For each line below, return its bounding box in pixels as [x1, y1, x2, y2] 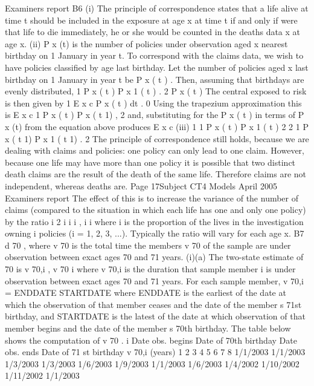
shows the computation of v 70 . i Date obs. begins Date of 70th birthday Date [5, 333, 297, 346]
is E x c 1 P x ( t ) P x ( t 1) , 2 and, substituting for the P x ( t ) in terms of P [5, 108, 304, 121]
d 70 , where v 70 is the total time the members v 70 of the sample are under [5, 238, 291, 251]
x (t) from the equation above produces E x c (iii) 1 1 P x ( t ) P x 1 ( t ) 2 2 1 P [5, 120, 309, 132]
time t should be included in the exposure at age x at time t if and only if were [5, 13, 298, 26]
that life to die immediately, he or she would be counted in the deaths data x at [5, 25, 301, 38]
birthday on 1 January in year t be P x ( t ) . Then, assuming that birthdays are [5, 73, 304, 85]
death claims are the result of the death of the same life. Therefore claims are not [5, 168, 306, 180]
